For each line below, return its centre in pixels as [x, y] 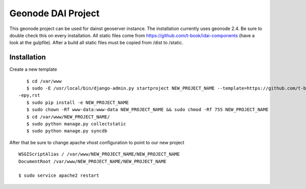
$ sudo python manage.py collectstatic [76, 124]
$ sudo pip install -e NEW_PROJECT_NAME [78, 102]
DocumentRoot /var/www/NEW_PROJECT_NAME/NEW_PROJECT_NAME [93, 161]
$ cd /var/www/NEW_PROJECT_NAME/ [68, 117]
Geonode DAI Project [54, 13]
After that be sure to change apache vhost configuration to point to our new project [97, 142]
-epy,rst [29, 95]
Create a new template [33, 69]
